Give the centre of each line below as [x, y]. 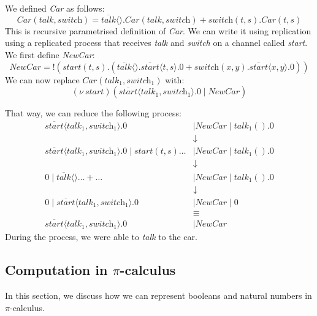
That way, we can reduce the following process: [93, 113]
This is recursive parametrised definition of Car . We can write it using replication [158, 30]
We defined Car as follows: [55, 8]
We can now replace [42, 79]
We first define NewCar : [50, 55]
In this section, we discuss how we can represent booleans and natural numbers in [158, 295]
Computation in [56, 270]
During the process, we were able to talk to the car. [101, 237]
